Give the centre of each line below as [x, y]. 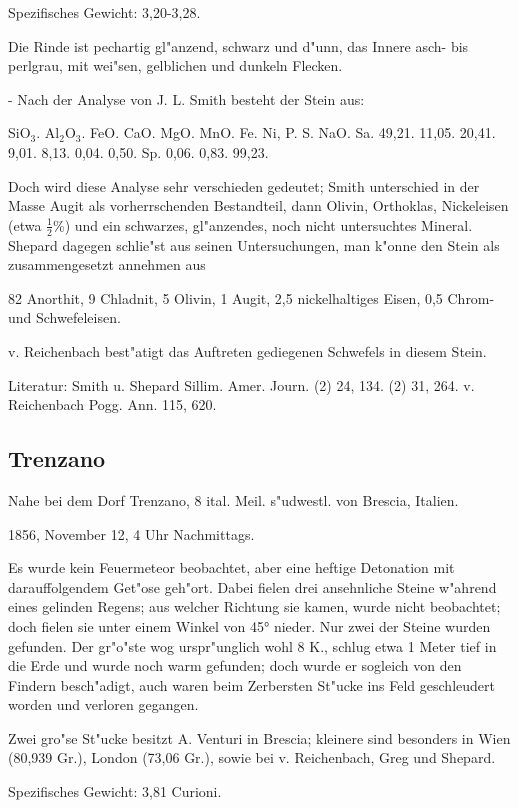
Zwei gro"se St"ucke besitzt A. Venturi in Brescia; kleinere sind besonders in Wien [259, 737]
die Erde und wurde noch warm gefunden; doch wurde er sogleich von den [235, 665]
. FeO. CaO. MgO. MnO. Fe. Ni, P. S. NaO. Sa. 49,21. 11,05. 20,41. [288, 132]
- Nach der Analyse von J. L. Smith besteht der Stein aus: [186, 98]
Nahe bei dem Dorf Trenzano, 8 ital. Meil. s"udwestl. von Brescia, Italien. [233, 499]
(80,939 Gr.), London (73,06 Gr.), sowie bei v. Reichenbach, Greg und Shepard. [252, 757]
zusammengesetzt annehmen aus [107, 264]
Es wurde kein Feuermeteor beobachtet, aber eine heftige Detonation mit [231, 567]
